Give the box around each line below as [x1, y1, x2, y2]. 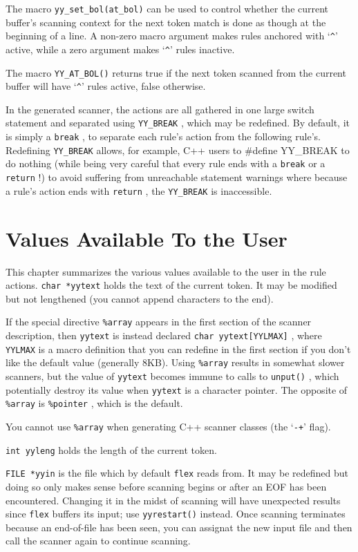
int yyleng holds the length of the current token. [6, 442, 217, 457]
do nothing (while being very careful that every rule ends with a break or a [6, 156, 326, 171]
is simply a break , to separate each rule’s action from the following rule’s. [6, 129, 321, 144]
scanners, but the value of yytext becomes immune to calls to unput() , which [6, 369, 339, 383]
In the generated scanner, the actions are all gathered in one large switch [6, 102, 314, 116]
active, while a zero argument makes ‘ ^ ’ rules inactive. [6, 41, 235, 56]
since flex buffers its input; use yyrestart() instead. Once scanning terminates [6, 506, 346, 521]
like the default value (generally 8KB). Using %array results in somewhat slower [6, 355, 345, 370]
